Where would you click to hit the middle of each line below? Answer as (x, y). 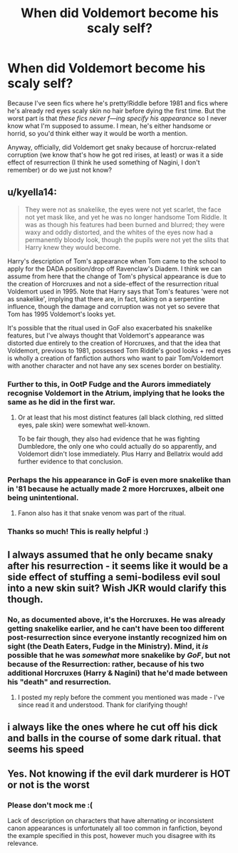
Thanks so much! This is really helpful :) (78, 532)
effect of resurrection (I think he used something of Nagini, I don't (104, 162)
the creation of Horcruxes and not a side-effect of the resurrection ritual (113, 283)
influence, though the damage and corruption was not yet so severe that (114, 306)
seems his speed (46, 749)
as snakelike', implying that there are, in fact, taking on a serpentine (106, 299)
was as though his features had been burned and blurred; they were (125, 224)
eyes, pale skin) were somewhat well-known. (84, 425)
